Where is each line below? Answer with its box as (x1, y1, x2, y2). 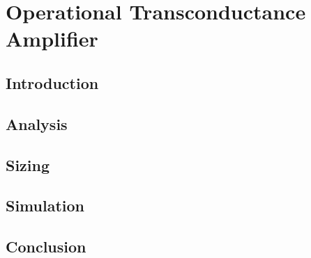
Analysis (6, 113, 68, 134)
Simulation (6, 195, 85, 216)
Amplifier (6, 24, 98, 53)
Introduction (6, 72, 99, 93)
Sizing (6, 154, 50, 175)
